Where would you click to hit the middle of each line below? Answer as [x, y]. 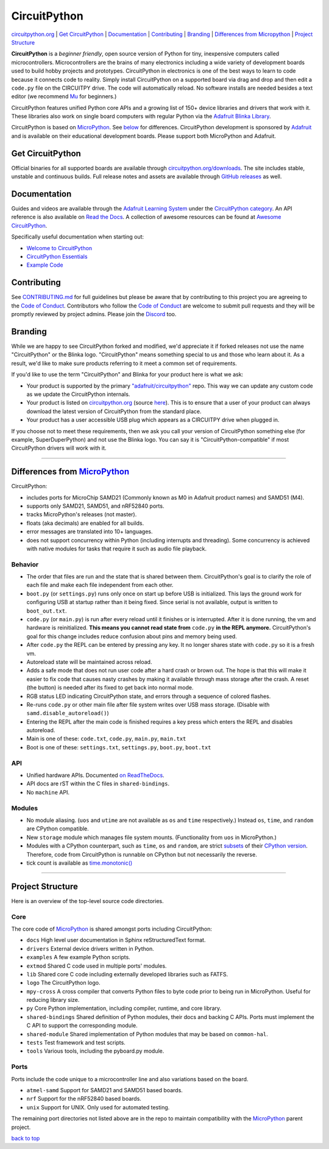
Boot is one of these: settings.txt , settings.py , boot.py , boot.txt [119, 747]
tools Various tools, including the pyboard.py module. [95, 1051]
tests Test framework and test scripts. [76, 1043]
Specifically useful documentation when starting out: [78, 237]
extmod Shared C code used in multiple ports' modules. [97, 966]
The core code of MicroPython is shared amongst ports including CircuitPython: [112, 929]
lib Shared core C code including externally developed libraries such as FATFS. [127, 974]
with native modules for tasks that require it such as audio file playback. [117, 549]
